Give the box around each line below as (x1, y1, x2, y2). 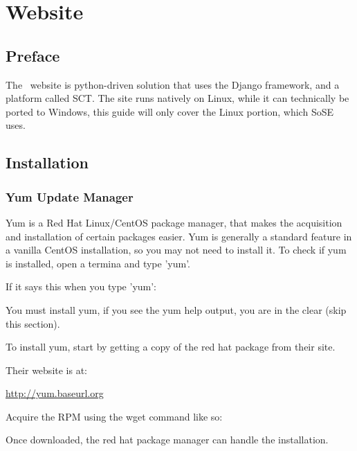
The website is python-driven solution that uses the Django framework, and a (6, 77, 340, 91)
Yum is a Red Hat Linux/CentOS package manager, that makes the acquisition (6, 215, 342, 229)
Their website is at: (6, 362, 88, 377)
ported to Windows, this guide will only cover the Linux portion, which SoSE (6, 104, 333, 118)
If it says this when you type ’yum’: (6, 279, 157, 294)
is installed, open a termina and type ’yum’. (6, 256, 190, 270)
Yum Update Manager (6, 188, 134, 205)
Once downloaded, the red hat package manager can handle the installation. (6, 432, 329, 447)
